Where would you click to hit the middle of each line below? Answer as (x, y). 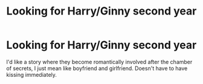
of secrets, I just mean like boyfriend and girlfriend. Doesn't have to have (97, 68)
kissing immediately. (32, 74)
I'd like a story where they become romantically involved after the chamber (99, 62)
